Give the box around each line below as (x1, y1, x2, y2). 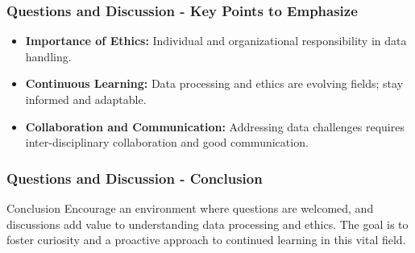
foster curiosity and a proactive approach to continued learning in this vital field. (6, 231, 406, 248)
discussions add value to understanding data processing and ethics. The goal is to (6, 215, 409, 232)
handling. (25, 48, 72, 64)
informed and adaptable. (25, 91, 147, 107)
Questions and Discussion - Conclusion (6, 168, 263, 188)
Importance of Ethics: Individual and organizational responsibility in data (25, 32, 407, 49)
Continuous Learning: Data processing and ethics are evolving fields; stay (25, 75, 404, 92)
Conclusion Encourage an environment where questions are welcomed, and (6, 200, 374, 216)
